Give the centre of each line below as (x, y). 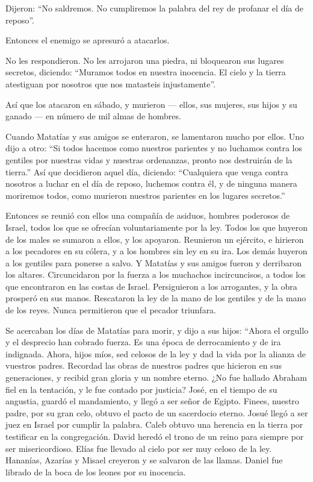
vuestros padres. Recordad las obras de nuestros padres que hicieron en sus (144, 365)
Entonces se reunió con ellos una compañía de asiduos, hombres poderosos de (148, 215)
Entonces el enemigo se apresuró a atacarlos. (88, 40)
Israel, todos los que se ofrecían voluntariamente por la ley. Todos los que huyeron (156, 227)
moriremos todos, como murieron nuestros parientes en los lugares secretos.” (145, 195)
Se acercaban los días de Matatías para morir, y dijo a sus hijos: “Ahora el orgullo (157, 330)
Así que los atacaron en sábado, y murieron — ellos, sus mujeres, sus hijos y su (151, 104)
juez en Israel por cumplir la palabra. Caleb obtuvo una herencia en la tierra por (154, 424)
